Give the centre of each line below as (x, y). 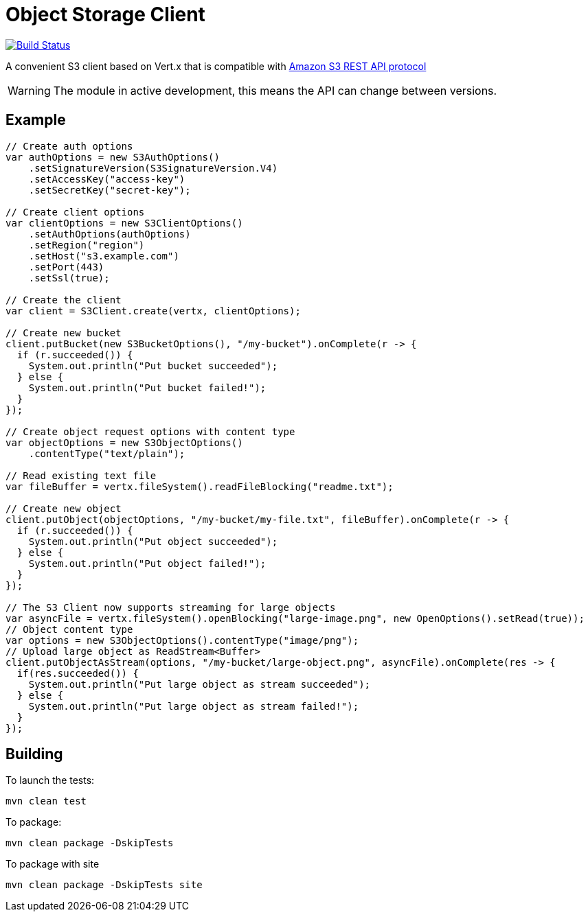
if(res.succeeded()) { (78, 673)
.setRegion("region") (87, 245)
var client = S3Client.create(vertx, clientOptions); (153, 311)
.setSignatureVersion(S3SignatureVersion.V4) (153, 168)
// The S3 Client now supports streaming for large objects (171, 607)
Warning (29, 90)
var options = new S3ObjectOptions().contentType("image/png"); (182, 640)
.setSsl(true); (69, 278)
